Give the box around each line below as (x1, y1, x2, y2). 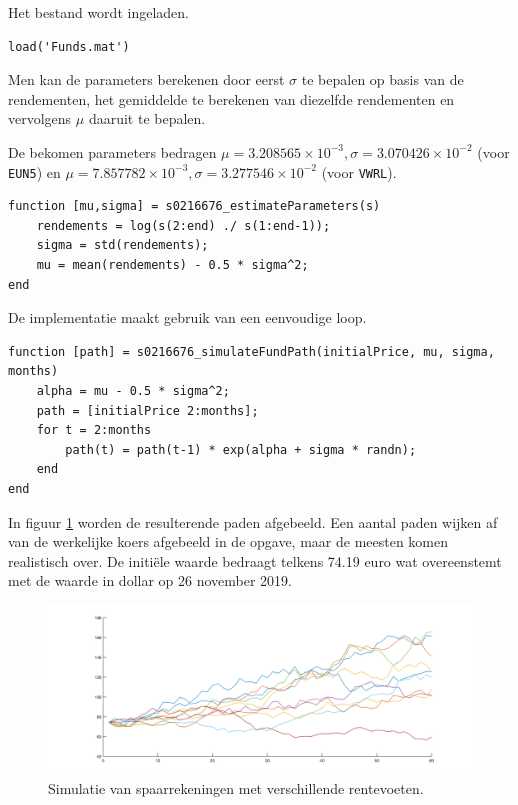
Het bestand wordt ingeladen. (8, 2, 189, 22)
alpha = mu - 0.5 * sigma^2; (36, 383, 230, 398)
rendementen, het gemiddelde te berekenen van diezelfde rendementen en (8, 88, 455, 109)
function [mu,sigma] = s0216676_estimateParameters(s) (8, 199, 381, 214)
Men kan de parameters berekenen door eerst (8, 69, 285, 90)
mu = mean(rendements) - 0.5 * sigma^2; (36, 258, 309, 272)
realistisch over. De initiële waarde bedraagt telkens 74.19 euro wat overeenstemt (8, 550, 502, 571)
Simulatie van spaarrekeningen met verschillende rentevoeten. (48, 778, 424, 799)
